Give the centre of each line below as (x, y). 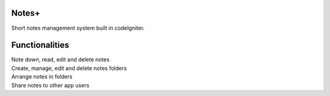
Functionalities (40, 45)
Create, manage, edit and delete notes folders (69, 68)
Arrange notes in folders (42, 77)
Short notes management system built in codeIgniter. (78, 28)
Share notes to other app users (50, 85)
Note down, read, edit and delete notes (61, 60)
